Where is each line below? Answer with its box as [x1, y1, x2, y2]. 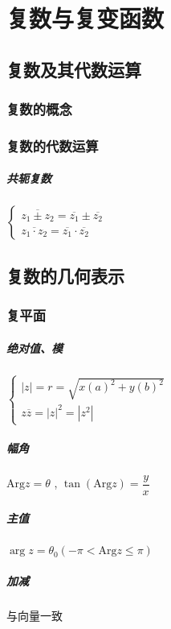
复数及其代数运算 [6, 56, 141, 81]
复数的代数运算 [6, 135, 99, 155]
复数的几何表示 [6, 263, 124, 288]
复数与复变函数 [6, 2, 165, 35]
